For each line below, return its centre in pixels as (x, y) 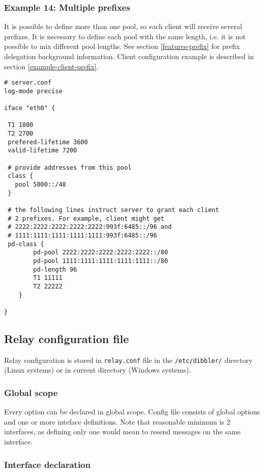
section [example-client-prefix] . (51, 66)
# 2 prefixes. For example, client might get (86, 218)
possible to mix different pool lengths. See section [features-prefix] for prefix (122, 46)
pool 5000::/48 (40, 185)
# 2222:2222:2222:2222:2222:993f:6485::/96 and (90, 227)
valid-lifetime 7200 (42, 151)
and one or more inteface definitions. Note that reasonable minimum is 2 (117, 421)
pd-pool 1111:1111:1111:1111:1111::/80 (101, 261)
